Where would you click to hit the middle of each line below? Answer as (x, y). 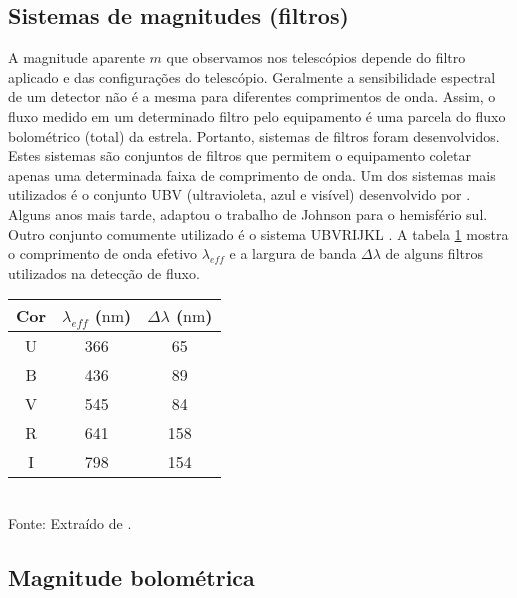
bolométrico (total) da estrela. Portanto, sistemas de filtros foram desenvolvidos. (254, 135)
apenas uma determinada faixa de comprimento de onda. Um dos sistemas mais (252, 174)
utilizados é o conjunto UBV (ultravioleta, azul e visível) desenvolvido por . (239, 194)
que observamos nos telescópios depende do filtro (316, 57)
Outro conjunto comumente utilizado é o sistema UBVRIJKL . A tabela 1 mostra (258, 233)
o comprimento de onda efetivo (103, 253)
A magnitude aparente (76, 57)
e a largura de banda (293, 253)
